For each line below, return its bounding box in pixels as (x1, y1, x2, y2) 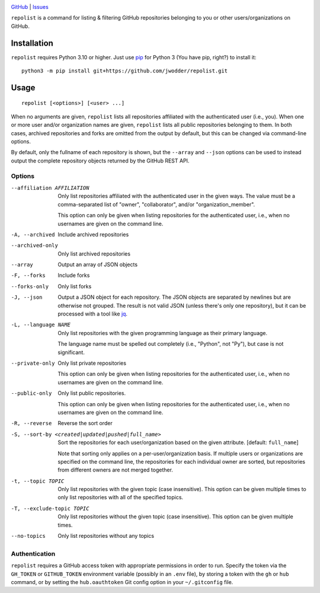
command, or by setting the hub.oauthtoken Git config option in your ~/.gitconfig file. (11, 578, 233, 585)
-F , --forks (11, 272, 46, 279)
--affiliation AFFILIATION (11, 184, 89, 191)
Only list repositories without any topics (57, 533, 154, 540)
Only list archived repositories (57, 250, 130, 257)
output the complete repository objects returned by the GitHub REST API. (11, 157, 190, 164)
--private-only (11, 360, 56, 366)
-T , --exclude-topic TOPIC (11, 505, 89, 512)
